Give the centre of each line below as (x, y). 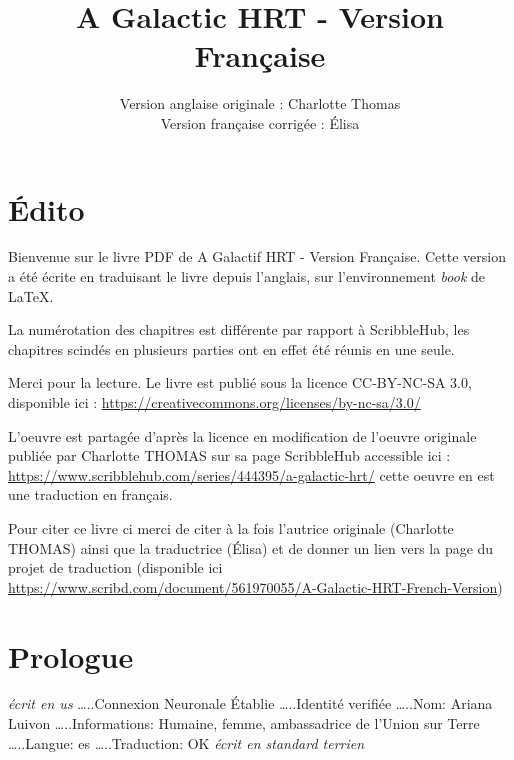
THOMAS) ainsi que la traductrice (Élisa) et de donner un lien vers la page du (251, 547)
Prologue (71, 655)
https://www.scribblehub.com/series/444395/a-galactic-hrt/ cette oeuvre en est (251, 474)
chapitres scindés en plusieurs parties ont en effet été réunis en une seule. (231, 348)
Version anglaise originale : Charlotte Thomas (260, 103)
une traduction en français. (90, 494)
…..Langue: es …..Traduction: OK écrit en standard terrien (186, 742)
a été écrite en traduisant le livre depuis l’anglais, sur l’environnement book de (246, 276)
